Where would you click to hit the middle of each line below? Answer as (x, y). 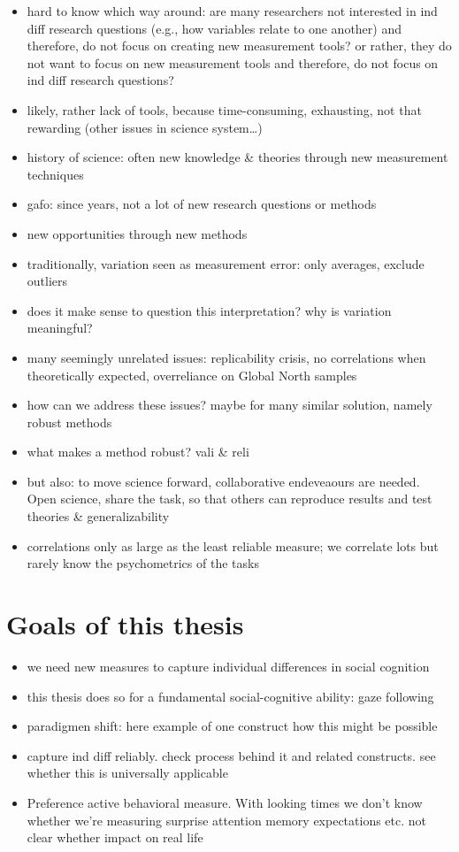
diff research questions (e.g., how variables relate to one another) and (214, 28)
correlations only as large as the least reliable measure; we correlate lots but (233, 545)
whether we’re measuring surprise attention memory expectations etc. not (227, 820)
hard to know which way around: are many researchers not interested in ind (232, 11)
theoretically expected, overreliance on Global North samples (192, 375)
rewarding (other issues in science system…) (145, 127)
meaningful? (60, 328)
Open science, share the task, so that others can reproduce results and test (229, 499)
